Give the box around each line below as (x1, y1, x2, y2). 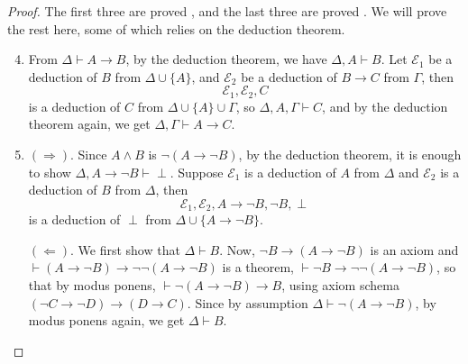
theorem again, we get (28, 114, 151, 133)
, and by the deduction (322, 96, 448, 115)
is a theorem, (222, 258, 295, 277)
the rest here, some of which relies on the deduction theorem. (7, 19, 345, 38)
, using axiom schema (281, 276, 399, 295)
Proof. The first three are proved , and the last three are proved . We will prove (7, 2, 447, 20)
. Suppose (170, 162, 224, 181)
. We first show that (70, 240, 180, 259)
